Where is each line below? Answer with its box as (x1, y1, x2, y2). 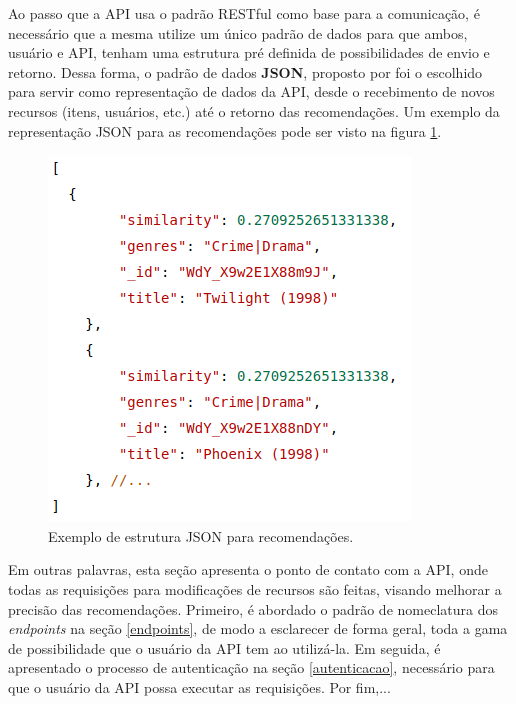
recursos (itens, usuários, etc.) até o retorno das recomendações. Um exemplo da (8, 100, 500, 121)
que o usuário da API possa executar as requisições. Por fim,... (8, 676, 391, 697)
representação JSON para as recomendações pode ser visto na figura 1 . (8, 120, 442, 141)
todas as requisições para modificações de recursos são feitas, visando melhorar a (8, 578, 502, 599)
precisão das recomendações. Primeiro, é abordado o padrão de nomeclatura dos (8, 598, 498, 619)
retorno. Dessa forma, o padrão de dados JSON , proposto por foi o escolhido (8, 61, 483, 82)
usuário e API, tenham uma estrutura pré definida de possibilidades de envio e (8, 42, 490, 63)
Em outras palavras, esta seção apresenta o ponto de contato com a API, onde (8, 559, 488, 580)
